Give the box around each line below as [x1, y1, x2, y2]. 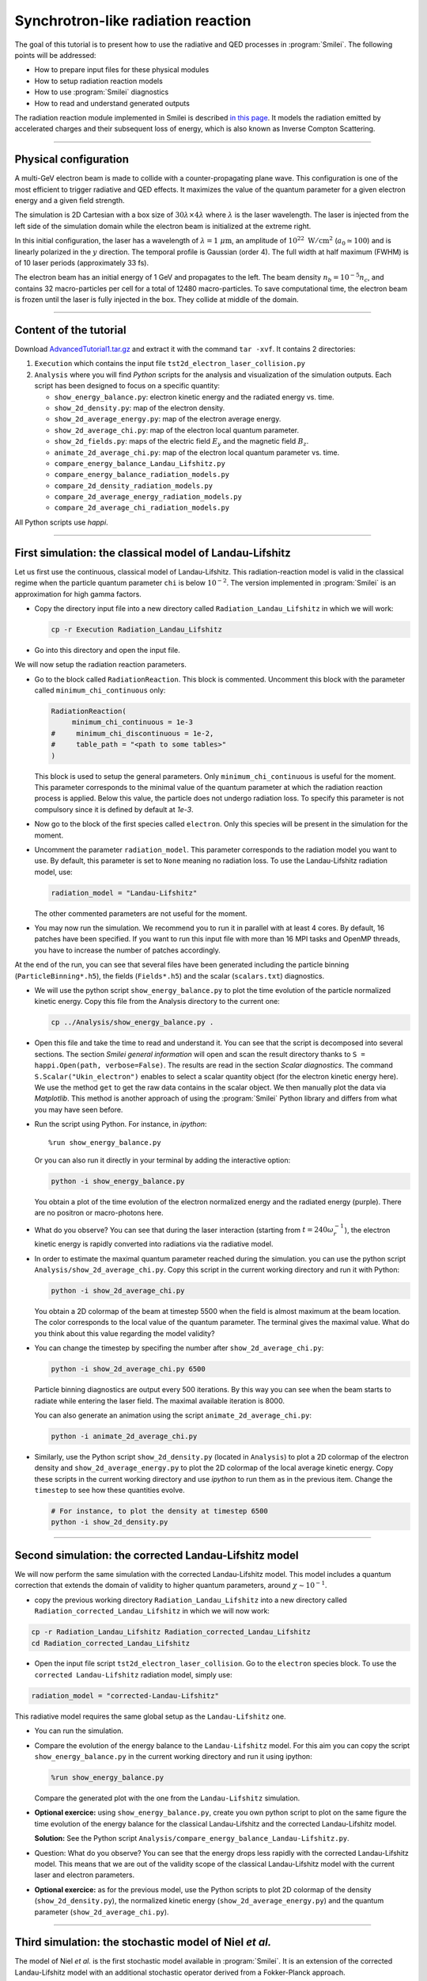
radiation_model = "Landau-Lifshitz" [51, 888, 198, 897]
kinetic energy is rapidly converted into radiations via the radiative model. [34, 1239, 274, 1249]
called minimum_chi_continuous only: [34, 685, 166, 695]
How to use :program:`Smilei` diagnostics [34, 87, 169, 97]
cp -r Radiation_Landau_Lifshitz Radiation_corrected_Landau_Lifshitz [31, 1628, 312, 1636]
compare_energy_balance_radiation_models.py [54, 470, 230, 479]
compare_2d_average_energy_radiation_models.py [54, 492, 243, 502]
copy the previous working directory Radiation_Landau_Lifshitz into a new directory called [34, 1595, 347, 1605]
